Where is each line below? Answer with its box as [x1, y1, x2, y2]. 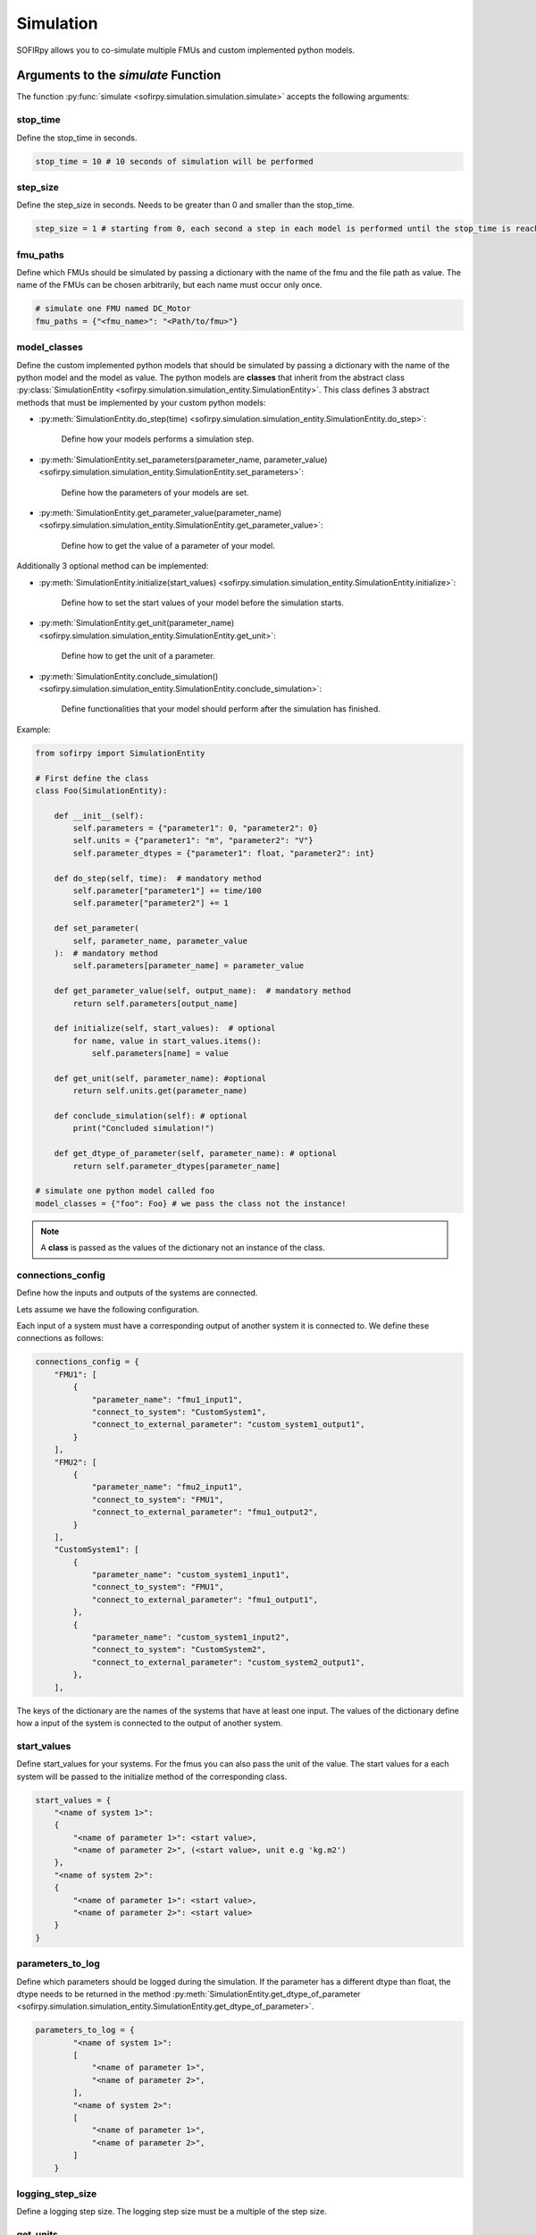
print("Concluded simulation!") [72, 1123, 214, 1134]
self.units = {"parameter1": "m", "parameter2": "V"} [72, 836, 314, 846]
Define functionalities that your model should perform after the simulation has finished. [61, 704, 381, 714]
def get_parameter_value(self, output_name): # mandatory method [54, 986, 352, 996]
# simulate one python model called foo [35, 1185, 214, 1196]
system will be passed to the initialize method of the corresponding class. [16, 1771, 288, 1782]
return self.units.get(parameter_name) [72, 1086, 247, 1096]
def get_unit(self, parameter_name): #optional [54, 1073, 267, 1084]
